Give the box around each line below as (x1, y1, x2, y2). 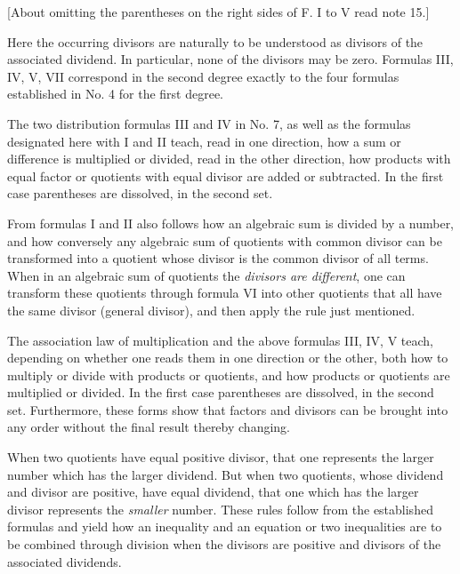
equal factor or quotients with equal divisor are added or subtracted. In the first (7, 166, 444, 185)
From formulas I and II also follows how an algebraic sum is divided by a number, (7, 213, 455, 232)
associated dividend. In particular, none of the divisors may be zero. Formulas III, (7, 50, 454, 68)
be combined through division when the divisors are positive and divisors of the (7, 535, 441, 554)
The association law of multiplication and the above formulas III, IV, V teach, (7, 331, 433, 349)
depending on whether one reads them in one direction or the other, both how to (7, 348, 448, 367)
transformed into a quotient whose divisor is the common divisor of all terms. (7, 249, 429, 267)
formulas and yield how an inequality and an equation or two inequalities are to (7, 517, 442, 536)
